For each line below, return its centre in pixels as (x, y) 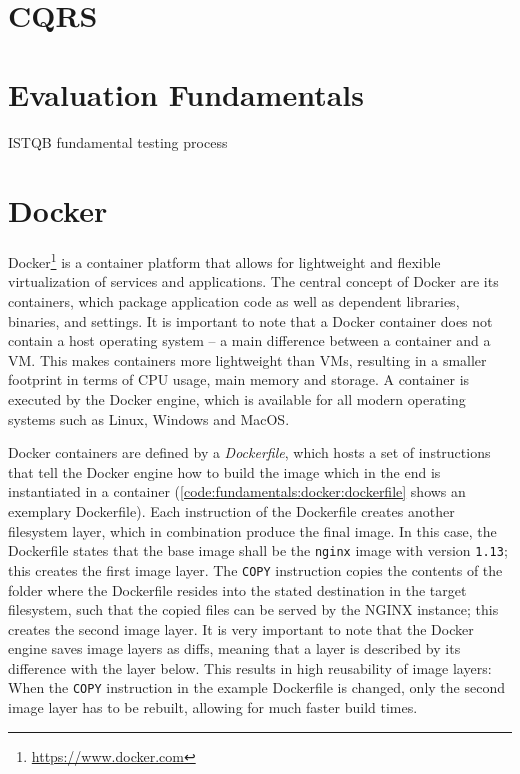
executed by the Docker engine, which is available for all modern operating (237, 399)
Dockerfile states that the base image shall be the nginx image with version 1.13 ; (258, 550)
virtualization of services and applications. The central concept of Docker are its (253, 281)
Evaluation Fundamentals (186, 93)
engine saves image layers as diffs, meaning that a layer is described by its (234, 648)
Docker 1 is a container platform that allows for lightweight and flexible (224, 260)
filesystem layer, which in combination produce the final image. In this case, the (252, 530)
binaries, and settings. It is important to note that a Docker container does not (250, 320)
